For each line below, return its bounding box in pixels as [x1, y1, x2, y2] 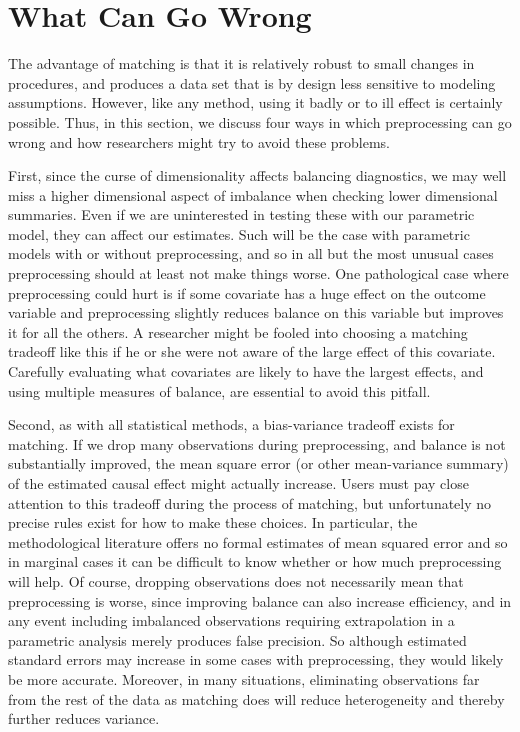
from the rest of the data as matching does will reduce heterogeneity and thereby [8, 688, 505, 709]
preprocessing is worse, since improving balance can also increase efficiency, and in [8, 590, 512, 611]
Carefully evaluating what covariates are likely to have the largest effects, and [8, 361, 484, 382]
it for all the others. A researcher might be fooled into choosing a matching [8, 321, 468, 342]
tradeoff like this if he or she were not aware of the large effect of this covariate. [8, 341, 496, 362]
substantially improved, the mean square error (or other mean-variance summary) [8, 453, 509, 474]
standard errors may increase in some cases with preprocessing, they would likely [8, 649, 504, 670]
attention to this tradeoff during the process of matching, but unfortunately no [8, 492, 492, 513]
